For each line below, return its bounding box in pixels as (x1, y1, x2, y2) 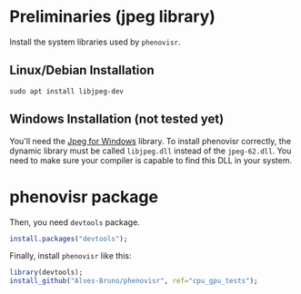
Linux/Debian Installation (9, 63, 155, 78)
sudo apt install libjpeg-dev (9, 86, 125, 96)
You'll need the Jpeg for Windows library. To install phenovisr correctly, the (9, 135, 292, 146)
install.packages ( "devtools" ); (9, 234, 128, 243)
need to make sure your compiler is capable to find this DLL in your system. (9, 154, 293, 165)
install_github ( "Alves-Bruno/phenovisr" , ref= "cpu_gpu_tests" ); (9, 277, 258, 286)
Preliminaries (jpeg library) (9, 6, 216, 27)
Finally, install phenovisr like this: (9, 250, 132, 261)
